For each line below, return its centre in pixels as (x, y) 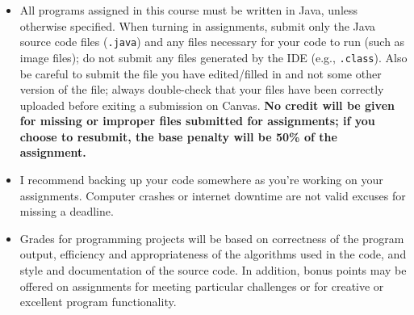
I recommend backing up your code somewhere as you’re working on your (201, 180)
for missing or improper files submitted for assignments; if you (197, 121)
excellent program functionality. (98, 302)
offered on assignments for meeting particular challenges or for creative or (202, 286)
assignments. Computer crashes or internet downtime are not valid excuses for (213, 195)
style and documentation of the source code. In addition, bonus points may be (213, 270)
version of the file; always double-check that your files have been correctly (202, 89)
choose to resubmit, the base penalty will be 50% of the (178, 136)
